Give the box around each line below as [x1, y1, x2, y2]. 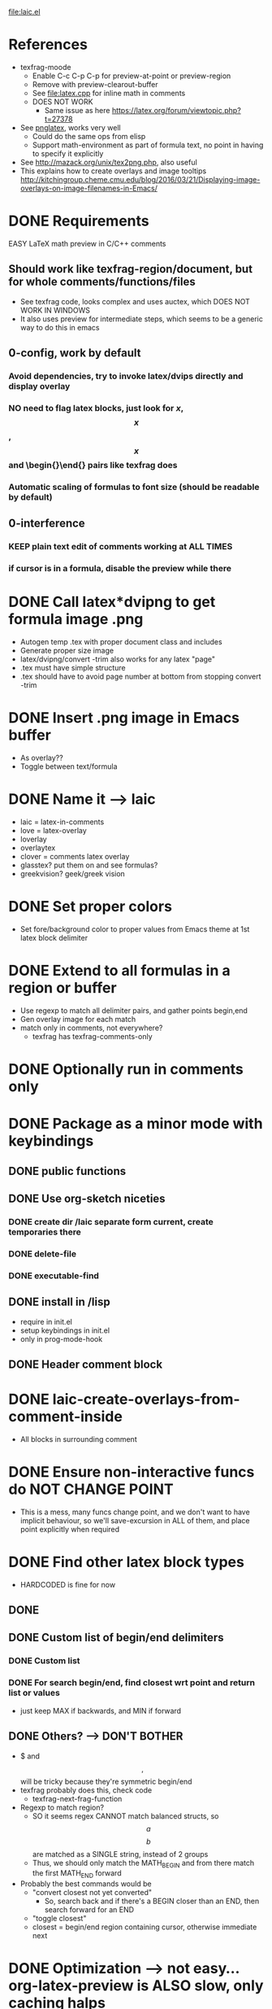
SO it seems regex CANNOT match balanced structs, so [32, 1810, 219, 1821]
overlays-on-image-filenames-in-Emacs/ [19, 183, 158, 193]
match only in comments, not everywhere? [19, 1023, 163, 1033]
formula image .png [8, 610, 144, 629]
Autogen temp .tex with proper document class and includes [19, 637, 222, 647]
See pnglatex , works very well [19, 122, 121, 133]
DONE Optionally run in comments [8, 1059, 244, 1078]
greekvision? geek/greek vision [19, 868, 126, 878]
